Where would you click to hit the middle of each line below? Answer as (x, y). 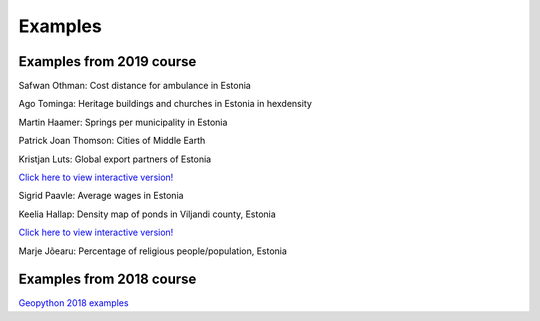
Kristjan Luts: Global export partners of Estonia (115, 159)
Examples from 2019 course (107, 61)
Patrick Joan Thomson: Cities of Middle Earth (112, 141)
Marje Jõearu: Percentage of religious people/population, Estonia (152, 251)
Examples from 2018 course (107, 279)
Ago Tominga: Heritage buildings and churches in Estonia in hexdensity (165, 104)
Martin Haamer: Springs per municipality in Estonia (123, 122)
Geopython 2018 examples (73, 303)
